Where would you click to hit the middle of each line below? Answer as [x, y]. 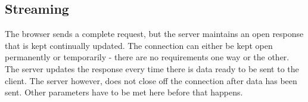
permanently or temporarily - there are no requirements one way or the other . [147, 57]
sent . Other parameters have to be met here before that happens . [124, 92]
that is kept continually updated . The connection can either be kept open [139, 45]
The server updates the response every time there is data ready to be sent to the [152, 68]
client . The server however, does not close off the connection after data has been [151, 80]
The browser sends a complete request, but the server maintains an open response [154, 34]
